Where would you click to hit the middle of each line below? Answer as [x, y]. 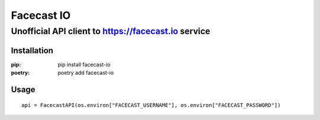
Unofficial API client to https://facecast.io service [111, 31]
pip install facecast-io [84, 64]
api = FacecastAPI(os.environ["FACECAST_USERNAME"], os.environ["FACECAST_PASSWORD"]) [151, 105]
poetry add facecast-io [86, 73]
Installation [32, 50]
